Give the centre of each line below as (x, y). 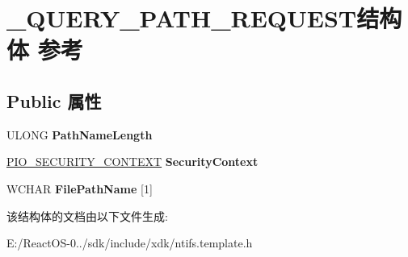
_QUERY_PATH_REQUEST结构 (204, 18)
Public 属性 (54, 100)
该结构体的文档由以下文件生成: (87, 216)
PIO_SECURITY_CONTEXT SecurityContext (132, 162)
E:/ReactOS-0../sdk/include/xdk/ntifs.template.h (130, 243)
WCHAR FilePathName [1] (80, 188)
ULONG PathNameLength (80, 134)
